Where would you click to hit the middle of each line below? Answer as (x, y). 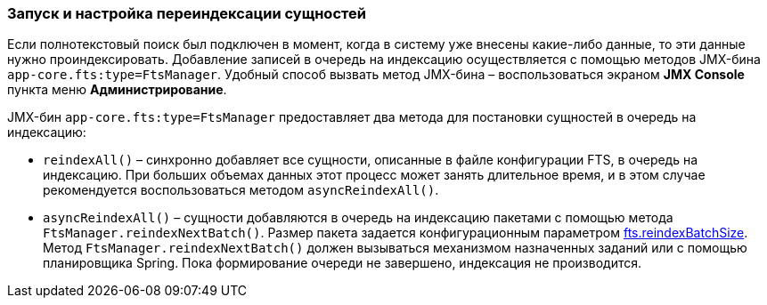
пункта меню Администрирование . (117, 90)
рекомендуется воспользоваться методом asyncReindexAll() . (241, 190)
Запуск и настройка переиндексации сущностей (187, 13)
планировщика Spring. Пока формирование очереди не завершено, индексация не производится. (342, 263)
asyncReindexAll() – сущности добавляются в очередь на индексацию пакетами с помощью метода (358, 218)
